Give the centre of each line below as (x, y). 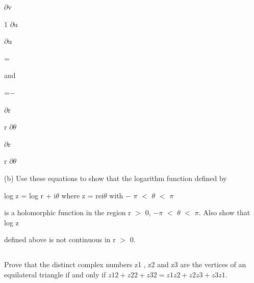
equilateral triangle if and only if (55, 274)
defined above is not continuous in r (60, 239)
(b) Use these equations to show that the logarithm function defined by (116, 178)
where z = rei (82, 195)
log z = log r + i (30, 195)
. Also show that (224, 212)
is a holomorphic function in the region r (68, 212)
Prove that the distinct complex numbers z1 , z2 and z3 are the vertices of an (125, 264)
